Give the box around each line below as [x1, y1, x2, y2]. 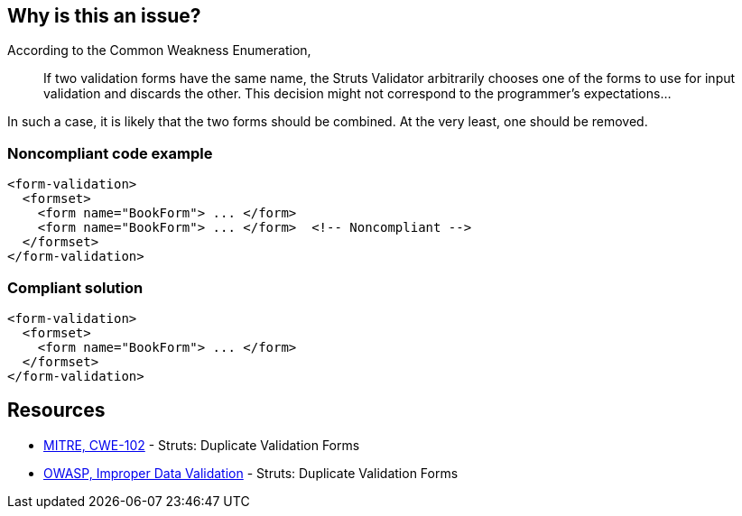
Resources [7, 399, 106, 422]
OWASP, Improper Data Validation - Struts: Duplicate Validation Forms [43, 465, 459, 481]
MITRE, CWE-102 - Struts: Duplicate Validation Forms [43, 437, 360, 453]
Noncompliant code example [7, 143, 213, 162]
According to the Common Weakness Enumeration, [7, 42, 311, 59]
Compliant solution [7, 278, 144, 297]
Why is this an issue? [7, 5, 201, 27]
